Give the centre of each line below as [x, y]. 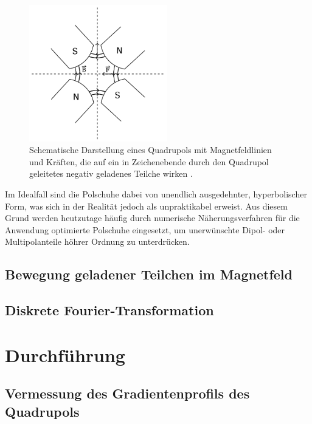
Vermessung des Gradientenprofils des [127, 393]
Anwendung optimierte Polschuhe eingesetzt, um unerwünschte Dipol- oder [145, 229]
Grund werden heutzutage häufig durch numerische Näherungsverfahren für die [152, 218]
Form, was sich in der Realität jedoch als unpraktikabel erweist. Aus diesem [146, 206]
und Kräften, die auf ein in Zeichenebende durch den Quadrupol [149, 161]
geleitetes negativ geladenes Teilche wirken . [111, 173]
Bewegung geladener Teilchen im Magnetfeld [149, 274]
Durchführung [65, 354]
